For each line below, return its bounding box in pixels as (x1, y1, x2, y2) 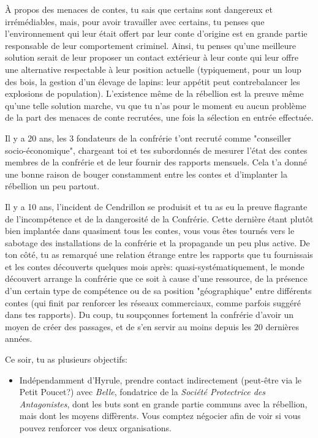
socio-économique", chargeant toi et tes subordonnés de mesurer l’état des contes (5, 143, 308, 156)
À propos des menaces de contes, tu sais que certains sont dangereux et (5, 3, 273, 15)
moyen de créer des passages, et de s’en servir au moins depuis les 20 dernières (5, 320, 300, 333)
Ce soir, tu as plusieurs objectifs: (5, 353, 127, 366)
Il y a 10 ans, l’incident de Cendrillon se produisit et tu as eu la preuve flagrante (5, 200, 308, 213)
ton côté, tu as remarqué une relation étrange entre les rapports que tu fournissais (5, 248, 313, 261)
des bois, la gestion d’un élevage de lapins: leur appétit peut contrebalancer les (5, 75, 300, 88)
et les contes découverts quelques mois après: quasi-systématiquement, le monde (5, 260, 305, 273)
